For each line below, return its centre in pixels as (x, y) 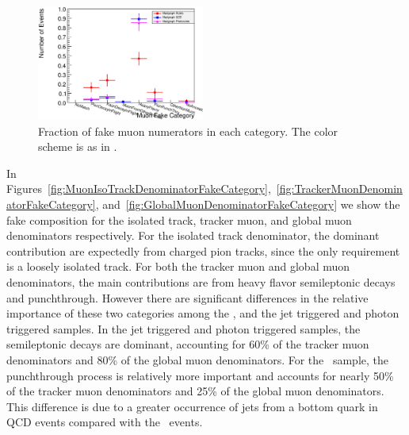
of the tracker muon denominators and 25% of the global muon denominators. (195, 391)
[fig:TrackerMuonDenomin (339, 189)
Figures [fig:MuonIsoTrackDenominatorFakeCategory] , (139, 189)
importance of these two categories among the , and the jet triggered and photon (203, 313)
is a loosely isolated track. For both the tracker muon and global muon (178, 266)
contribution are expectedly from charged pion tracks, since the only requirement (203, 250)
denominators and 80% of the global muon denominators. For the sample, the (198, 359)
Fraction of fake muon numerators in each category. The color (188, 131)
